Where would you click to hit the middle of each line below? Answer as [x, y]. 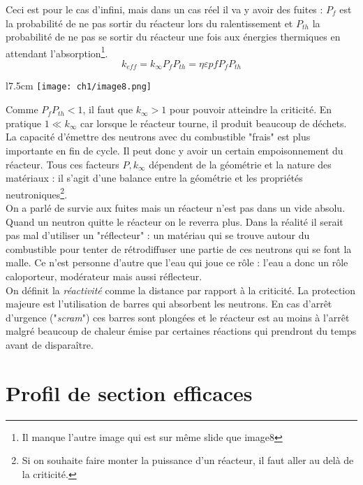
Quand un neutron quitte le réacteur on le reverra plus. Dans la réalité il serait [175, 221]
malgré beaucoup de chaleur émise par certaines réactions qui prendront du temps [181, 331]
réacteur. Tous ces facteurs [62, 164]
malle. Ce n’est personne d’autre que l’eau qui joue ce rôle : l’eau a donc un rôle [177, 262]
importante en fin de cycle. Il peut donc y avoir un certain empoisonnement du [175, 150]
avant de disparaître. [50, 344]
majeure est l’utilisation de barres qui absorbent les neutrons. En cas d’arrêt [169, 304]
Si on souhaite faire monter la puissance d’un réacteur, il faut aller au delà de [188, 460]
